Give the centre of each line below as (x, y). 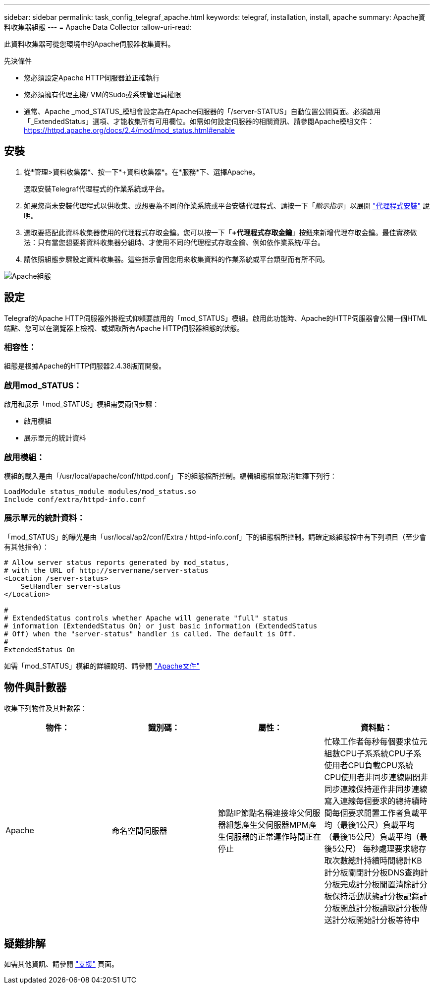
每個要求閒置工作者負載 (376, 813)
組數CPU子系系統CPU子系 (373, 753)
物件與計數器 (35, 687)
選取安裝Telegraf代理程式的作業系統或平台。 (96, 188)
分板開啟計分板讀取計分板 (372, 908)
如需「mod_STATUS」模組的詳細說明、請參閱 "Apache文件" (102, 666)
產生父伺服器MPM (275, 825)
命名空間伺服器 (139, 831)
